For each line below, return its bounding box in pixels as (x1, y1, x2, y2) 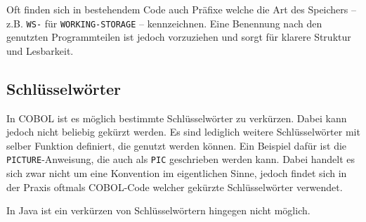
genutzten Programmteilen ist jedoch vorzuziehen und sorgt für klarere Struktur (6, 30, 351, 44)
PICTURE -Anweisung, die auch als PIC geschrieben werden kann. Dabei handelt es (6, 152, 355, 166)
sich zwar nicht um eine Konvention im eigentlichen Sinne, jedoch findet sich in (6, 166, 347, 181)
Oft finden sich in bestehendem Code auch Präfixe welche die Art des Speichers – (6, 2, 356, 16)
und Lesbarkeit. (6, 43, 74, 58)
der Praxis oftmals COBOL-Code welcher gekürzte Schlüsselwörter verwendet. (6, 179, 343, 194)
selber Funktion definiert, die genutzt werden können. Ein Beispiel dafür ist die (6, 138, 347, 152)
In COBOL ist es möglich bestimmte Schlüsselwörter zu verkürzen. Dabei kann (6, 110, 347, 125)
